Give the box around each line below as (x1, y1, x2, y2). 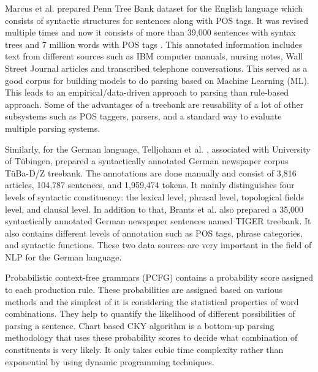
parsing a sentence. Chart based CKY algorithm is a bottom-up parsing (5, 319, 274, 332)
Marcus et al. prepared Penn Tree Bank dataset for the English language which (5, 2, 303, 14)
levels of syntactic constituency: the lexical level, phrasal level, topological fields (5, 190, 305, 203)
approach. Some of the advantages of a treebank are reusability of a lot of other (5, 97, 304, 110)
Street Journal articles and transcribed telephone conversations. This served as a (5, 61, 308, 74)
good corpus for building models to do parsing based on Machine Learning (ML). (5, 74, 309, 86)
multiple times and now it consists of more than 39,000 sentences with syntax (5, 26, 296, 39)
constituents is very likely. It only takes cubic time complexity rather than (5, 343, 284, 356)
